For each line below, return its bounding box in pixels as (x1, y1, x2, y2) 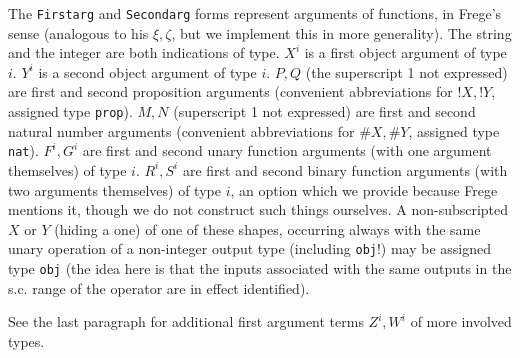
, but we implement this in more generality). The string (171, 22, 512, 43)
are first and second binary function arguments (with (182, 159, 508, 180)
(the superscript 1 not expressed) (305, 61, 508, 82)
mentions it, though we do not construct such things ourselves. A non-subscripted (8, 199, 509, 220)
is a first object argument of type (304, 42, 507, 63)
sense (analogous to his (8, 22, 149, 43)
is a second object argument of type (38, 61, 257, 82)
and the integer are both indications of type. (8, 42, 280, 63)
